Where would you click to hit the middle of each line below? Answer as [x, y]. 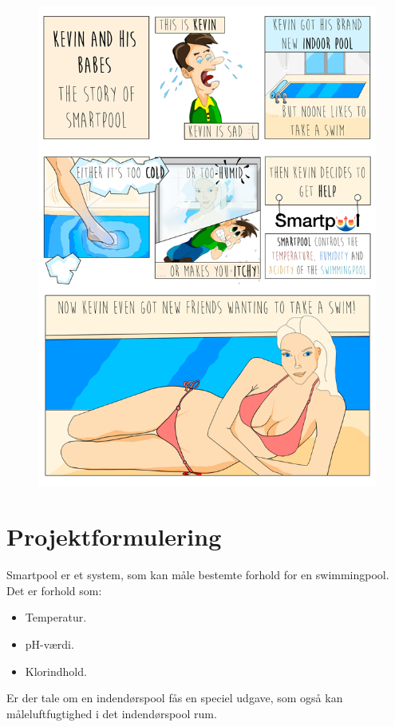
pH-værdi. [49, 644]
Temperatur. [56, 617]
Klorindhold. [56, 671]
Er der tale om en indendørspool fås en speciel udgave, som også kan [175, 698]
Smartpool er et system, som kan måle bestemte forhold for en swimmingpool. [198, 575]
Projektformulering [114, 536]
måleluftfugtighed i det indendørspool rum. [112, 713]
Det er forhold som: [54, 590]
